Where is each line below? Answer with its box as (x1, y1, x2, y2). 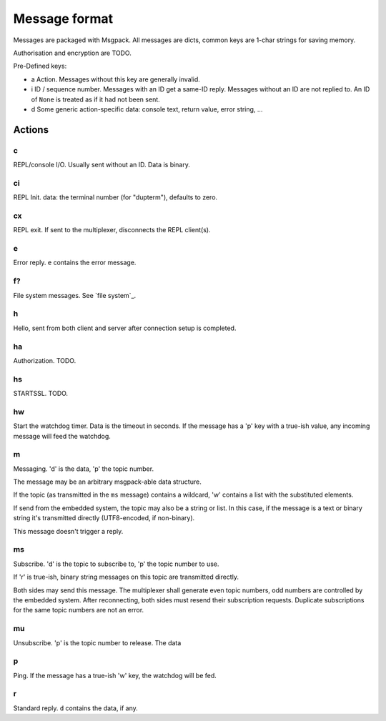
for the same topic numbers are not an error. (13, 606, 144, 615)
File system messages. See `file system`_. (13, 291, 137, 299)
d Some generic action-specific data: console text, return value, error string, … (31, 104, 263, 114)
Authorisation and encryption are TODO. (13, 49, 132, 57)
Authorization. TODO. (13, 356, 76, 364)
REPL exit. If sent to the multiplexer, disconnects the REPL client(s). (13, 226, 211, 234)
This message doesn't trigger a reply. (13, 527, 124, 535)
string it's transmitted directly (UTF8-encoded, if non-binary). (13, 514, 195, 522)
